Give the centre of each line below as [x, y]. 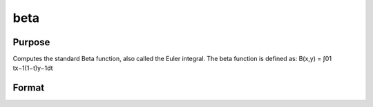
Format [29, 88]
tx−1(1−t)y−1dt [33, 68]
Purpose [31, 42]
